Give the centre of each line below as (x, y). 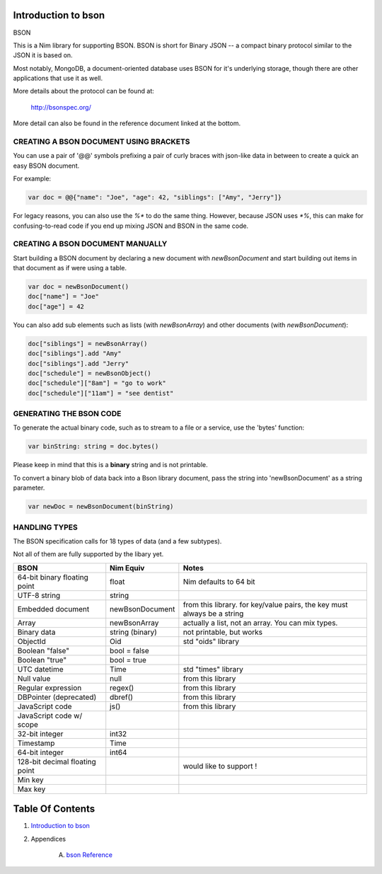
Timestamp (36, 743)
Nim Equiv (127, 568)
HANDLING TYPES (45, 527)
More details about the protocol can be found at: (84, 91)
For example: (32, 179)
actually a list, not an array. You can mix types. (260, 623)
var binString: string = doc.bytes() (93, 447)
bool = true (128, 660)
